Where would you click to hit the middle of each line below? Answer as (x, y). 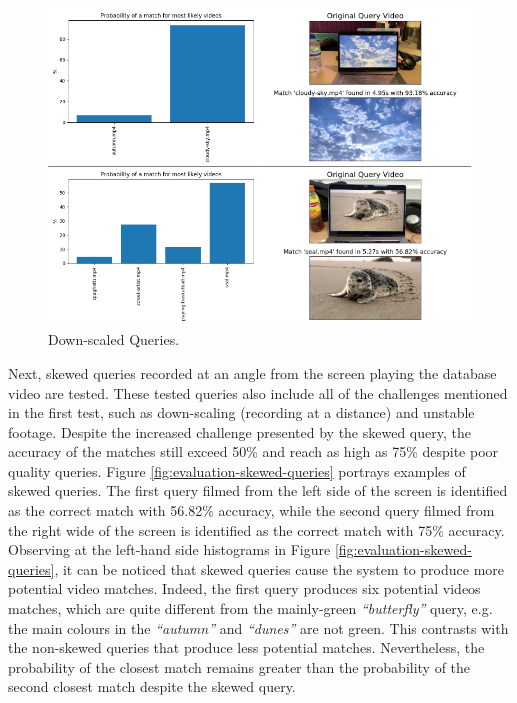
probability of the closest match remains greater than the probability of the (239, 666)
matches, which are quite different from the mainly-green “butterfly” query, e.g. (250, 608)
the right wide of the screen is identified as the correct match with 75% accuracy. (256, 529)
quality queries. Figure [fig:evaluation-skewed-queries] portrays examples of (237, 470)
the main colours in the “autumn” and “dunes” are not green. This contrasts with (258, 627)
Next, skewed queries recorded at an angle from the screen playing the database (252, 372)
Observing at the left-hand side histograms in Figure (169, 549)
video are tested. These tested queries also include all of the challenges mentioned (258, 392)
